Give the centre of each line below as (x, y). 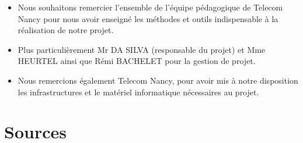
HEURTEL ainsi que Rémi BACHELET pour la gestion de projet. (137, 61)
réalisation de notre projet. (66, 30)
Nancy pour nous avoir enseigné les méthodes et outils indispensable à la (148, 18)
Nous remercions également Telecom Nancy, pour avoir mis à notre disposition (158, 80)
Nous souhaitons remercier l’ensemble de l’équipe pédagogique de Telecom (150, 7)
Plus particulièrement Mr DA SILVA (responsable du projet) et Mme (142, 49)
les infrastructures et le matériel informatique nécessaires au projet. (138, 92)
